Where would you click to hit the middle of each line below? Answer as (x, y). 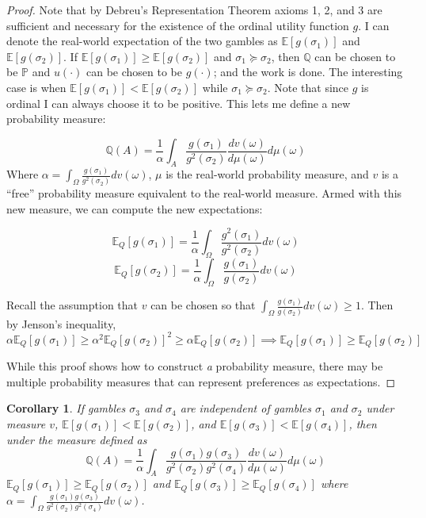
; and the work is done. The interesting (308, 72)
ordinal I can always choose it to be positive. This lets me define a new (179, 103)
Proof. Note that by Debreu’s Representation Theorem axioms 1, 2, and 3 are (194, 10)
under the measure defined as (77, 439)
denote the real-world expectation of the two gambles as (142, 41)
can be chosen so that (203, 305)
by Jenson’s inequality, (61, 323)
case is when (36, 87)
